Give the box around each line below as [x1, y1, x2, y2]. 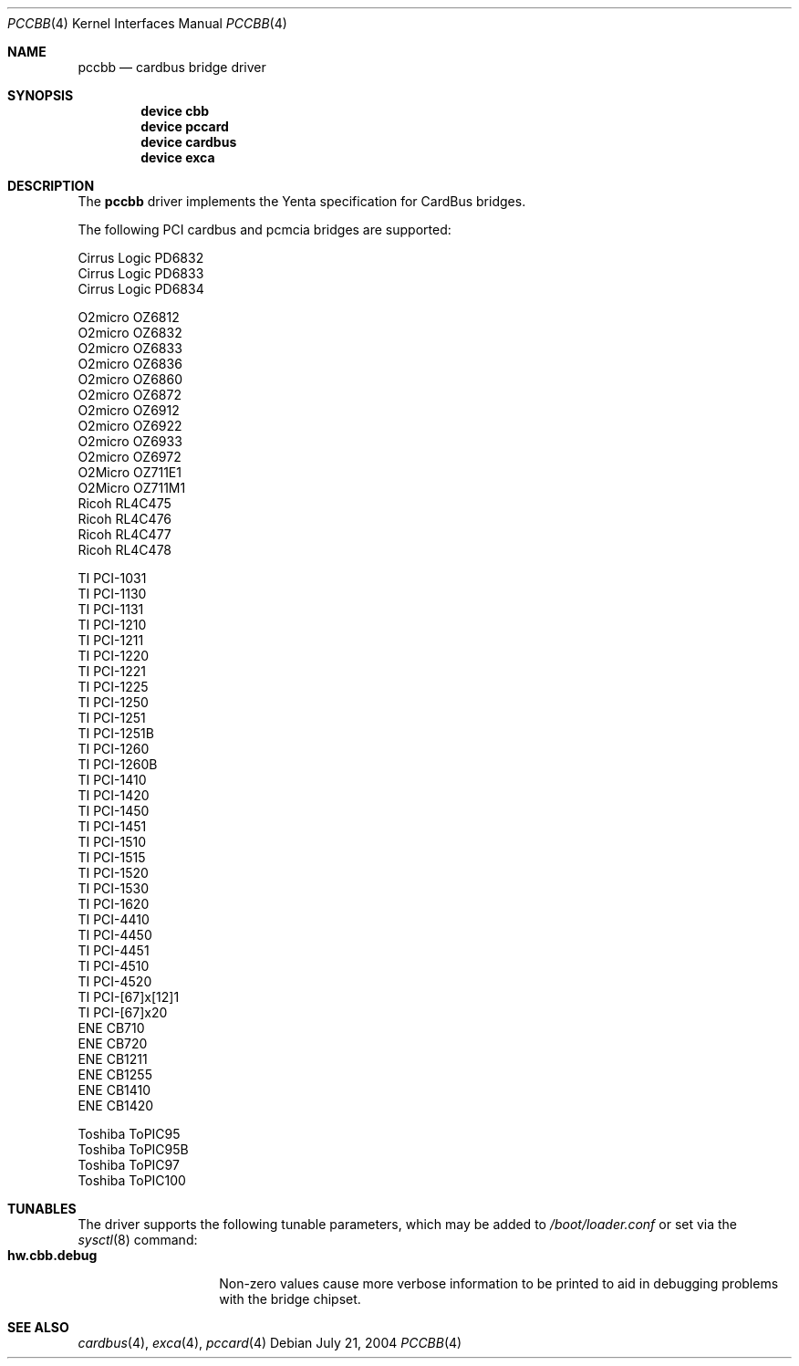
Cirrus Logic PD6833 [78, 266, 204, 281]
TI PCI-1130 [78, 586, 147, 601]
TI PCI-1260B [78, 756, 158, 772]
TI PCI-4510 [78, 958, 150, 974]
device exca [140, 150, 215, 165]
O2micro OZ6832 [78, 325, 182, 340]
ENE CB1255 [78, 1067, 152, 1082]
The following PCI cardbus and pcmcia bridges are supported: [78, 222, 451, 237]
